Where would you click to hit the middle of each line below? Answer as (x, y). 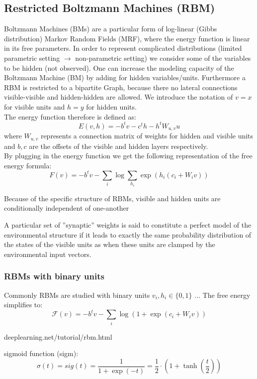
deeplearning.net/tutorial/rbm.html (58, 336)
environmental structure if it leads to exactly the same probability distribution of (128, 234)
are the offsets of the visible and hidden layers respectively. (119, 146)
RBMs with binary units (54, 276)
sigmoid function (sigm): (41, 353)
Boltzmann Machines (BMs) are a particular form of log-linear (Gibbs (111, 29)
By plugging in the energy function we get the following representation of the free (128, 156)
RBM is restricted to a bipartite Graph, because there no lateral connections (121, 87)
